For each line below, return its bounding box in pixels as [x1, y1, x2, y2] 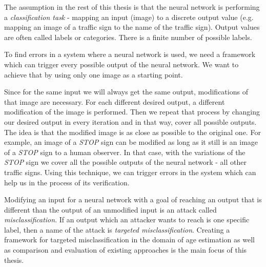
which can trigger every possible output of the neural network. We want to [4, 59, 239, 69]
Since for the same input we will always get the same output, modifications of [4, 86, 248, 97]
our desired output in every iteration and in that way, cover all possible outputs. [4, 116, 257, 127]
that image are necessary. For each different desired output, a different [4, 96, 225, 107]
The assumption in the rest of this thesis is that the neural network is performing [4, 2, 260, 12]
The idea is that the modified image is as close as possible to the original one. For [4, 126, 261, 137]
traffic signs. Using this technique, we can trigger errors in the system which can [4, 166, 256, 177]
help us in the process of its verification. [4, 177, 130, 187]
